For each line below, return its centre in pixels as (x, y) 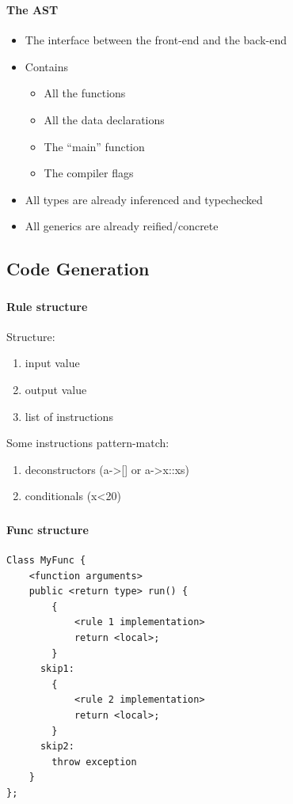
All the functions (85, 93)
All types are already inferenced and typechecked (144, 199)
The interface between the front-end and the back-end (156, 40)
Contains (46, 66)
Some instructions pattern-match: (88, 443)
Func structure (48, 529)
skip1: (57, 669)
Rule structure (47, 306)
